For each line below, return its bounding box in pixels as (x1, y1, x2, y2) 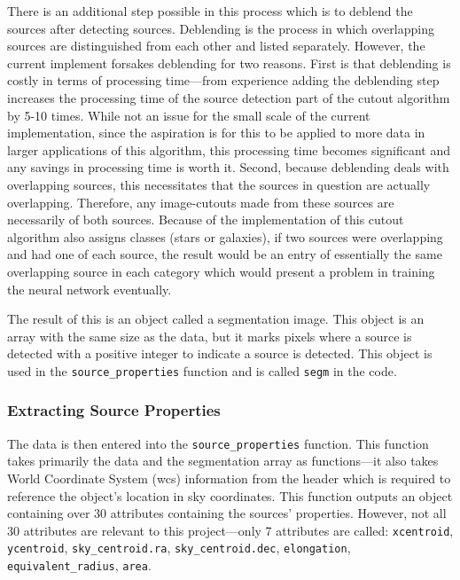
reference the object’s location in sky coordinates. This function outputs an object (7, 486, 453, 505)
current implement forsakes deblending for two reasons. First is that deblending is (7, 53, 451, 72)
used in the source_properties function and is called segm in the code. (7, 361, 397, 380)
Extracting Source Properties (7, 399, 221, 421)
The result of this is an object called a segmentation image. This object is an (7, 310, 425, 328)
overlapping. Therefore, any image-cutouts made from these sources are (7, 192, 394, 211)
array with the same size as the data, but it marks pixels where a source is (7, 326, 412, 345)
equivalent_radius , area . (7, 556, 152, 575)
